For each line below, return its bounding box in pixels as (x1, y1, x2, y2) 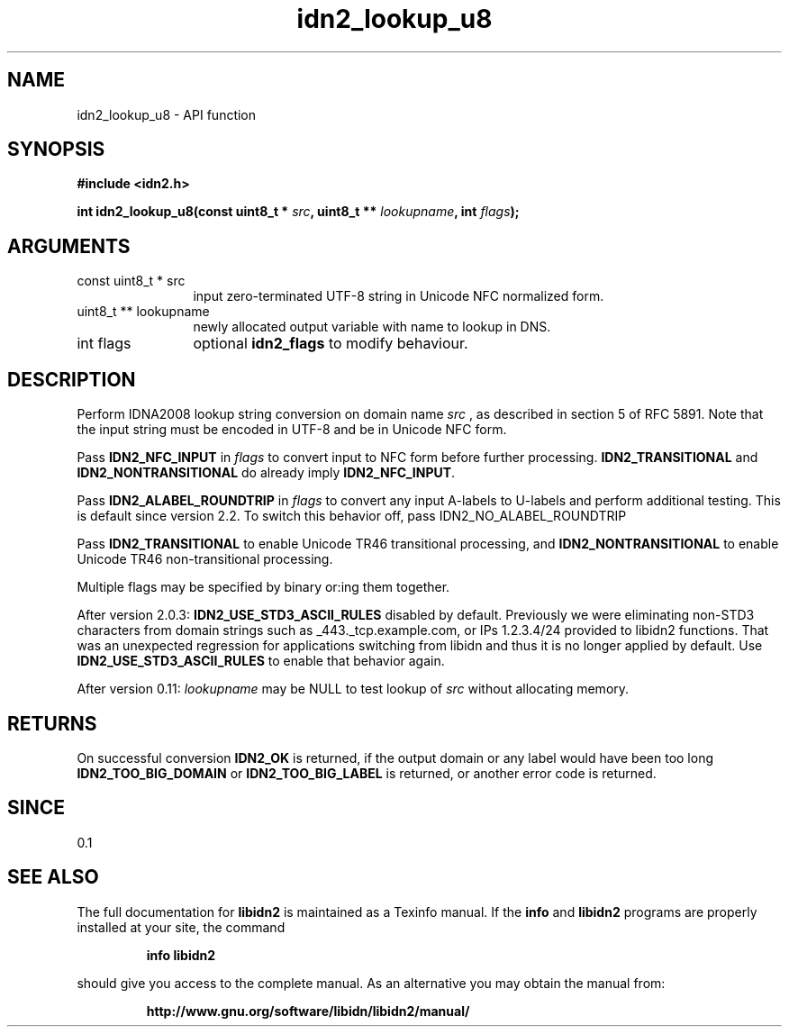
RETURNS (7, 712, 97, 735)
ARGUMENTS (7, 234, 131, 258)
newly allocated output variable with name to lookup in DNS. (193, 319, 551, 335)
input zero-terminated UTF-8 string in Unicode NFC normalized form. (193, 288, 604, 304)
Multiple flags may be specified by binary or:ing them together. (77, 579, 450, 595)
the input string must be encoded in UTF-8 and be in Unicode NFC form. (77, 422, 507, 438)
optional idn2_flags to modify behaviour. (193, 334, 468, 353)
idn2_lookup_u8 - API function (77, 106, 257, 122)
